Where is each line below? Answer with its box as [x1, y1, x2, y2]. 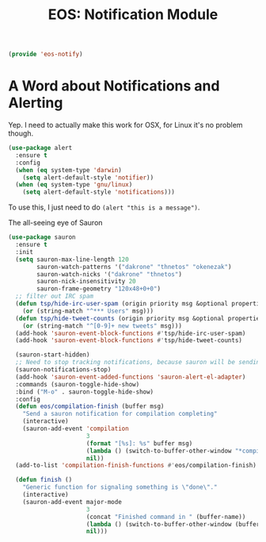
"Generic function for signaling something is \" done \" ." [22, 483, 218, 491]
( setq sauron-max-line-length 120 [15, 256, 129, 263]
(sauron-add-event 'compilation [22, 425, 129, 432]
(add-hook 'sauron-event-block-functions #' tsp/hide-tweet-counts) [15, 336, 243, 344]
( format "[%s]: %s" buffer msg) [85, 439, 193, 448]
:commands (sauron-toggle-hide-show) [15, 380, 140, 388]
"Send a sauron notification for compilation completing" [22, 410, 218, 418]
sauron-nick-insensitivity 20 [36, 278, 136, 286]
